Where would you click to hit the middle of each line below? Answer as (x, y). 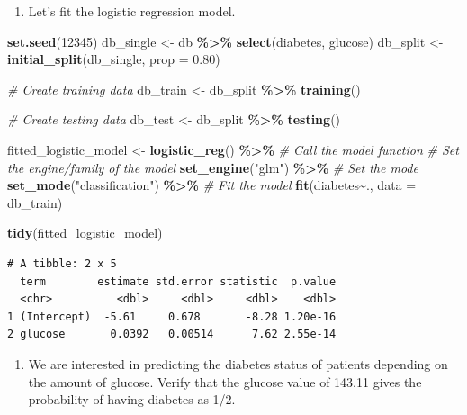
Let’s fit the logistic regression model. (132, 11)
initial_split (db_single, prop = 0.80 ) (114, 59)
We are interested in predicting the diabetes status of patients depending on (238, 363)
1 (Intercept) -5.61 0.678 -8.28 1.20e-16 (172, 316)
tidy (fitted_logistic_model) (85, 233)
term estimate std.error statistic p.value (178, 281)
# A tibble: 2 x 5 (62, 263)
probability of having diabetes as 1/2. (132, 399)
